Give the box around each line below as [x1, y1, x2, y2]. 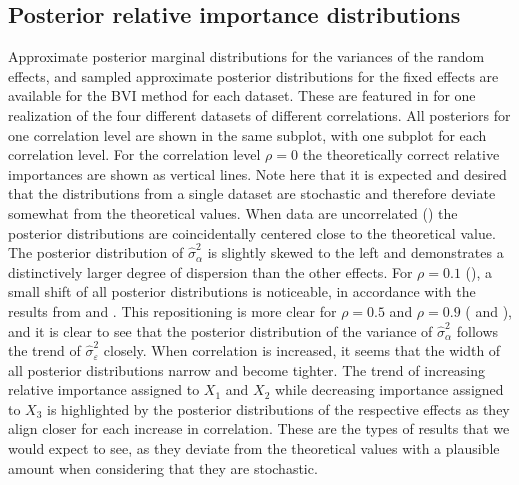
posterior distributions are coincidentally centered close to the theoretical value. [8, 222, 496, 243]
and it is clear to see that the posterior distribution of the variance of [8, 320, 433, 341]
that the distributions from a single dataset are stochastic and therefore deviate [8, 183, 496, 204]
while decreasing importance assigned [274, 379, 504, 400]
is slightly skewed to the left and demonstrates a [207, 242, 504, 263]
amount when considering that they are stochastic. [8, 457, 318, 478]
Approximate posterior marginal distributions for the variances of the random [8, 46, 485, 67]
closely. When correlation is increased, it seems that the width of [103, 340, 501, 361]
